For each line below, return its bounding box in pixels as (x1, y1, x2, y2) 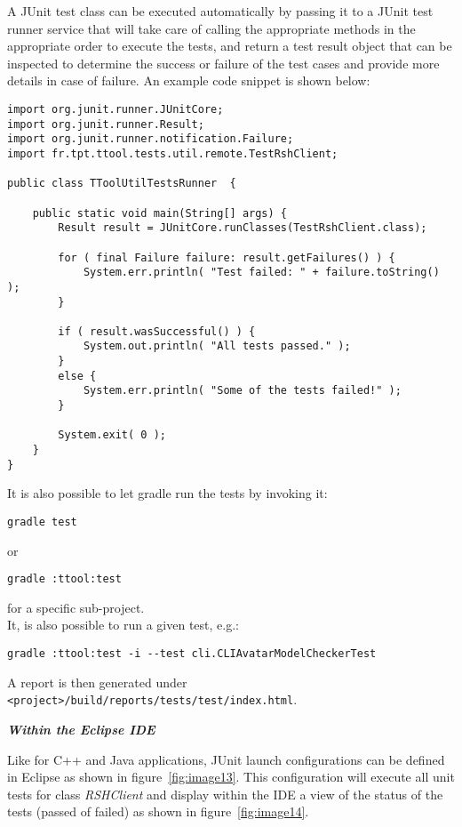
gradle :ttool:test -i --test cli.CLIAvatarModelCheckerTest (7, 647, 377, 661)
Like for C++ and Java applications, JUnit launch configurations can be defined (7, 750, 445, 768)
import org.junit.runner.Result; (7, 117, 204, 131)
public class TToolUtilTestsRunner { (7, 177, 236, 190)
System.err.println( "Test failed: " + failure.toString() (83, 266, 440, 279)
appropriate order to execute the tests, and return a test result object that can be (7, 36, 452, 55)
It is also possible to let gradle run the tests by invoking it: (7, 484, 328, 502)
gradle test (7, 515, 77, 528)
